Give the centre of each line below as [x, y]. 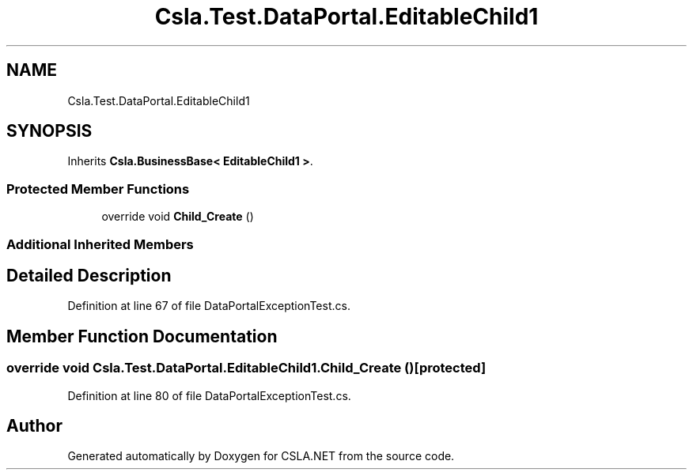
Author [34, 426]
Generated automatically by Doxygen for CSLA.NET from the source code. [261, 456]
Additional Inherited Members [100, 244]
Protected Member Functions [98, 189]
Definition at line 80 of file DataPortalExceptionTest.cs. [209, 395]
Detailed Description [89, 275]
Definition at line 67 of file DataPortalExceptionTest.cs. [209, 306]
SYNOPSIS [49, 131]
